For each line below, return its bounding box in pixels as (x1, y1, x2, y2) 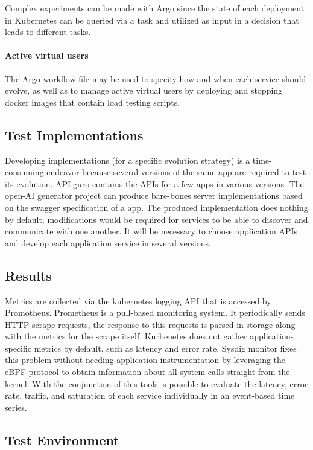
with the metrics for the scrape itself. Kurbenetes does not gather (5, 330, 247, 342)
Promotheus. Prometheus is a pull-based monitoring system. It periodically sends (5, 306, 305, 319)
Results (5, 266, 52, 284)
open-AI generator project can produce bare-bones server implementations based (5, 189, 303, 202)
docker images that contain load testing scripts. (5, 95, 180, 108)
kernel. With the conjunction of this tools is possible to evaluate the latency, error (5, 377, 308, 390)
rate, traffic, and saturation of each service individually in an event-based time (5, 389, 295, 402)
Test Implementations (5, 125, 144, 144)
